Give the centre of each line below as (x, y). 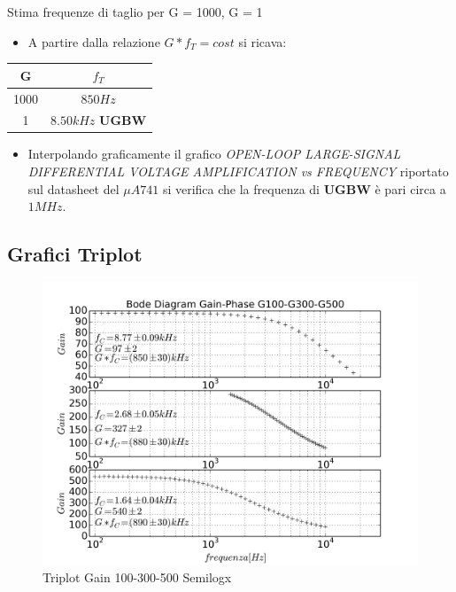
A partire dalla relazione (94, 41)
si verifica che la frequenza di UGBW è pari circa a (304, 188)
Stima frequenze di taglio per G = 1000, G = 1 (135, 12)
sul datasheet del (73, 188)
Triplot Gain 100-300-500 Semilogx (137, 576)
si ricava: (263, 41)
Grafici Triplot (75, 254)
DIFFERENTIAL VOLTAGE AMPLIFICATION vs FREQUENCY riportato (238, 171)
